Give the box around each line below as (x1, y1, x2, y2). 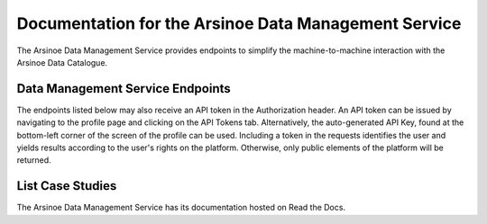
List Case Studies (16, 178, 117, 193)
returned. (16, 155, 51, 166)
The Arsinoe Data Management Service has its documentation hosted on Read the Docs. (16, 202, 346, 213)
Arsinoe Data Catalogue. (16, 57, 108, 67)
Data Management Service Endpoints (16, 81, 232, 96)
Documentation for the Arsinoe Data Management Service (16, 13, 462, 33)
